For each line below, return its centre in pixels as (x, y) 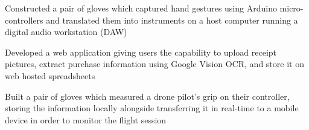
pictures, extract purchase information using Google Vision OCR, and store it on (154, 64)
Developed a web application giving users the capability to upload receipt (141, 52)
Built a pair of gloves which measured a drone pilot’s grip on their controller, (147, 96)
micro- (291, 8)
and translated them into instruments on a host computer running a (172, 20)
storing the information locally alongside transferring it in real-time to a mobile (152, 108)
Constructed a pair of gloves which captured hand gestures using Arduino (141, 8)
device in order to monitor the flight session (86, 119)
